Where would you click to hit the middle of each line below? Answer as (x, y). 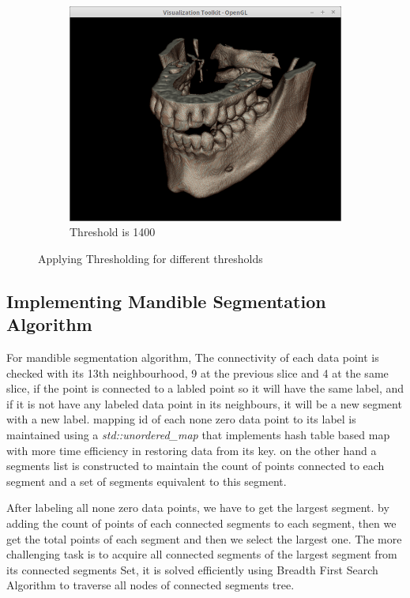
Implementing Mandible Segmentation (166, 301)
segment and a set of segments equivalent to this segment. (147, 481)
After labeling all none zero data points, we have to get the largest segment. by (198, 508)
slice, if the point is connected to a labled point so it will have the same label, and (205, 388)
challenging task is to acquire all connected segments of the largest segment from (202, 554)
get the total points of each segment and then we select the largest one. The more (204, 538)
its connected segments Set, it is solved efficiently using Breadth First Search (192, 569)
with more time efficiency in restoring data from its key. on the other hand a (192, 450)
